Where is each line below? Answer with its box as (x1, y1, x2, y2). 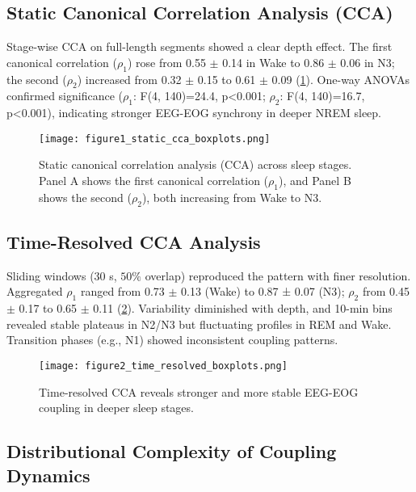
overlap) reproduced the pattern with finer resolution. (145, 267, 411, 284)
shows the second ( (39, 188, 132, 205)
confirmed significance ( (6, 87, 124, 104)
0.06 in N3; (340, 53, 395, 70)
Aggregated (6, 283, 63, 300)
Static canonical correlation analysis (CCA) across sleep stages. (39, 156, 352, 173)
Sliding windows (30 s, (6, 267, 117, 284)
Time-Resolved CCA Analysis (6, 229, 261, 254)
